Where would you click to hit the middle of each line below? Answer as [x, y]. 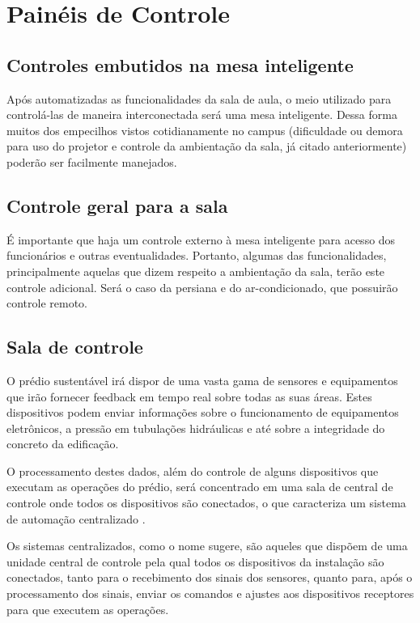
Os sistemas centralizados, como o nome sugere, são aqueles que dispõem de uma [207, 546]
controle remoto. [47, 303]
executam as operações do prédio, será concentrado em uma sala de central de [200, 487]
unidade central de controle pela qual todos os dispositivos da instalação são [195, 561]
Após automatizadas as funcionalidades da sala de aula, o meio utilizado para [199, 98]
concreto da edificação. [63, 444]
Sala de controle [75, 347]
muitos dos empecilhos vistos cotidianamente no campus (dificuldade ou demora [205, 130]
